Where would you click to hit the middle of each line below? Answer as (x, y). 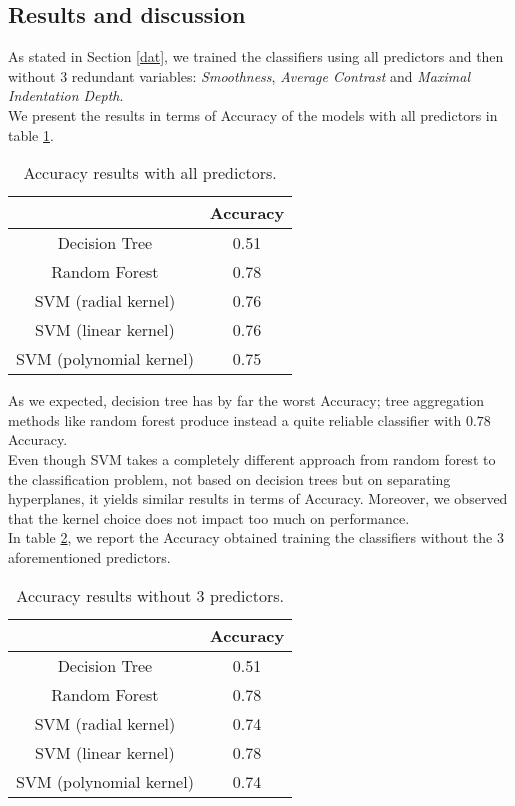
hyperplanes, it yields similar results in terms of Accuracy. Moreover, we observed (258, 498)
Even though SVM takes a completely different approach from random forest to (252, 458)
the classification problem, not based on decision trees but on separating (229, 478)
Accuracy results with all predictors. (150, 173)
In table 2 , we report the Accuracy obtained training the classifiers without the (250, 537)
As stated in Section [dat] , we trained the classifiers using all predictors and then (256, 56)
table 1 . (31, 134)
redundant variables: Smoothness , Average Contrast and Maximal (270, 75)
